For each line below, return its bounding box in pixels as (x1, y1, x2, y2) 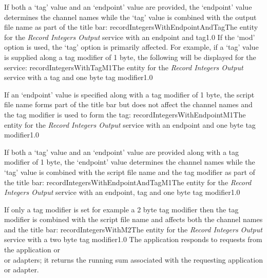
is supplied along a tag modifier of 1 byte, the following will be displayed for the (4, 51, 256, 62)
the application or (4, 244, 60, 255)
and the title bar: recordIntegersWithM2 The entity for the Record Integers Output (4, 224, 262, 234)
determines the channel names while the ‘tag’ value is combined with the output (4, 11, 257, 22)
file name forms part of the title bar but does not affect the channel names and (4, 99, 253, 110)
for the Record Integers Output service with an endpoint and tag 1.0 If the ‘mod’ (4, 31, 255, 42)
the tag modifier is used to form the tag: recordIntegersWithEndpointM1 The (4, 109, 246, 120)
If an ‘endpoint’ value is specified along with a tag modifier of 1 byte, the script (4, 89, 255, 100)
